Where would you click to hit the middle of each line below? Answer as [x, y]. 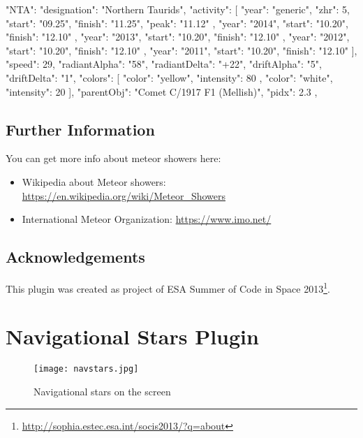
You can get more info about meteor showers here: [113, 158]
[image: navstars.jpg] [86, 369]
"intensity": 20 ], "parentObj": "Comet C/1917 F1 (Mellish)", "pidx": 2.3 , [162, 91]
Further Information [80, 129]
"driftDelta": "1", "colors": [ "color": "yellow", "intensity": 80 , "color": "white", [169, 77]
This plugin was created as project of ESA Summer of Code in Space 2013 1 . [168, 287]
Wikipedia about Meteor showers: [94, 181]
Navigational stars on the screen [102, 391]
